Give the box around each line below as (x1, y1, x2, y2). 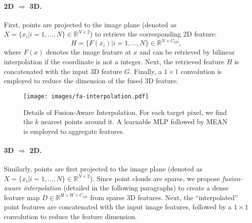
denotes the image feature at (46, 47, 131, 57)
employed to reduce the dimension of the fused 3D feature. (4, 75, 179, 86)
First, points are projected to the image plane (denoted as (4, 19, 177, 29)
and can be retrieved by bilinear (139, 47, 235, 57)
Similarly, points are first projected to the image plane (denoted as (4, 164, 202, 174)
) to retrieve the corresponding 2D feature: (90, 29, 217, 39)
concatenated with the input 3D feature (4, 66, 122, 76)
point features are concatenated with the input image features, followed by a (4, 202, 232, 212)
